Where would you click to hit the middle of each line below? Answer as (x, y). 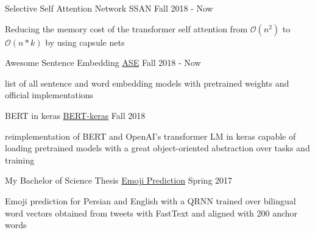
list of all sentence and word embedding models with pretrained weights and (147, 83)
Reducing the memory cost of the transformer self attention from (126, 28)
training (20, 160)
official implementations (49, 95)
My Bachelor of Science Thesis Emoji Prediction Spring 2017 (119, 180)
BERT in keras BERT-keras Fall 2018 (75, 115)
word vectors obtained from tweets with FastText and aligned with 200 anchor (151, 213)
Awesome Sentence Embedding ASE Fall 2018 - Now (103, 63)
